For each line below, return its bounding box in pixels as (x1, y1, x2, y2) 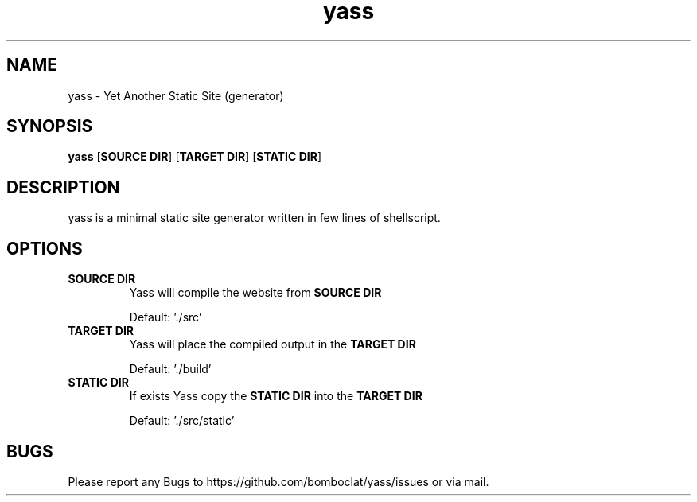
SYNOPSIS (6, 116, 93, 137)
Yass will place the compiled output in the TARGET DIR (129, 337, 416, 352)
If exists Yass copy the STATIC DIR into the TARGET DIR (129, 389, 422, 403)
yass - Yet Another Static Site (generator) (68, 88, 284, 103)
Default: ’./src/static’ (129, 414, 235, 428)
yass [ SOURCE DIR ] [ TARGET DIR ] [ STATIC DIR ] (68, 150, 321, 164)
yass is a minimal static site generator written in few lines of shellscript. (68, 211, 441, 225)
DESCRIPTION (6, 177, 120, 197)
